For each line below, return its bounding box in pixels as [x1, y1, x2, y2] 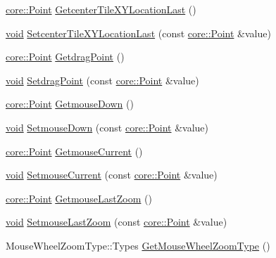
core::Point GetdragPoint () [6, 49, 125, 64]
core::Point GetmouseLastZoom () [6, 191, 152, 205]
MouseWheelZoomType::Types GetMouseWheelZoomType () [6, 238, 270, 252]
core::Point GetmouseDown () [6, 96, 134, 111]
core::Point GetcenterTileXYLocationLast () [6, 2, 196, 16]
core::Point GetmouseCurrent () [6, 143, 143, 158]
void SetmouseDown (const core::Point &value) [6, 120, 208, 134]
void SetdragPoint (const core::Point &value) [6, 72, 199, 87]
